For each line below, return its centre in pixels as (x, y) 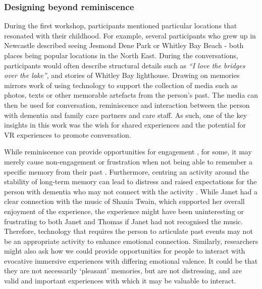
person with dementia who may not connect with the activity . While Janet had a (131, 191)
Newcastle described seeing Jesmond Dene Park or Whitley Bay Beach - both (124, 45)
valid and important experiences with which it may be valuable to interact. (120, 281)
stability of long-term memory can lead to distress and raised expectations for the (130, 181)
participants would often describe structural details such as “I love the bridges (125, 65)
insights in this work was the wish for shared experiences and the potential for (125, 125)
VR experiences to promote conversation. (68, 134)
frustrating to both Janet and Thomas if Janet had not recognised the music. (123, 221)
